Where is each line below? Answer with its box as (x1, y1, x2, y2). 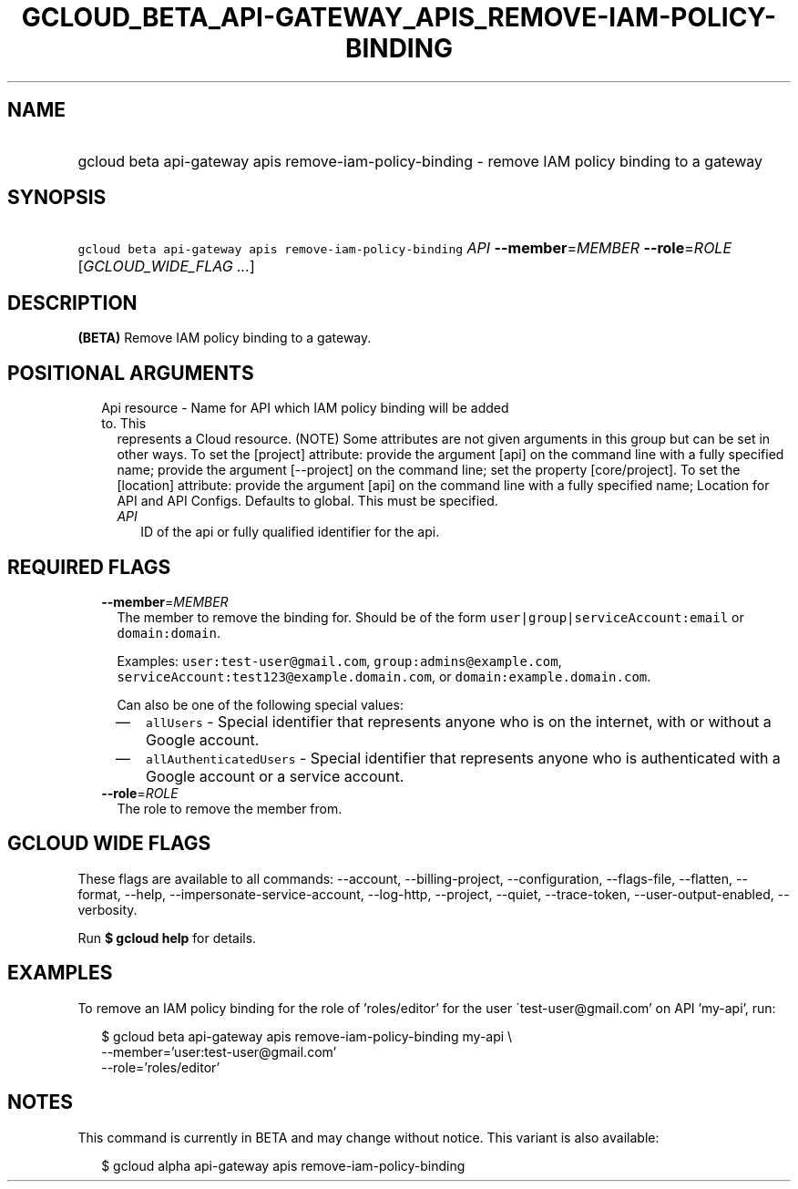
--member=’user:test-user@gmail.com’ (101, 1043, 337, 1060)
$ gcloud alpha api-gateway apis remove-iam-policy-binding (101, 1157, 465, 1174)
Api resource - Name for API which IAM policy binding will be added (101, 400, 509, 416)
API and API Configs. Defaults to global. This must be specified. (117, 493, 498, 509)
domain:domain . (117, 624, 221, 641)
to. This (101, 415, 147, 432)
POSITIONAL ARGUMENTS (7, 361, 254, 384)
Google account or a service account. (146, 766, 404, 785)
